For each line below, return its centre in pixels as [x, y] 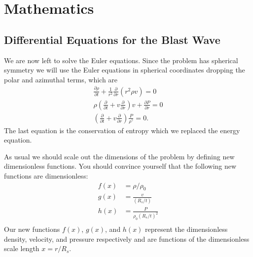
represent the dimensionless [186, 229]
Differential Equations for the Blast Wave [112, 39]
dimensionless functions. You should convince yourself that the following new [120, 166]
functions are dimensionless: [46, 175]
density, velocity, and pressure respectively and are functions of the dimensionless [127, 239]
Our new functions [32, 229]
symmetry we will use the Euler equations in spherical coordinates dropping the [125, 70]
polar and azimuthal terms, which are [61, 79]
